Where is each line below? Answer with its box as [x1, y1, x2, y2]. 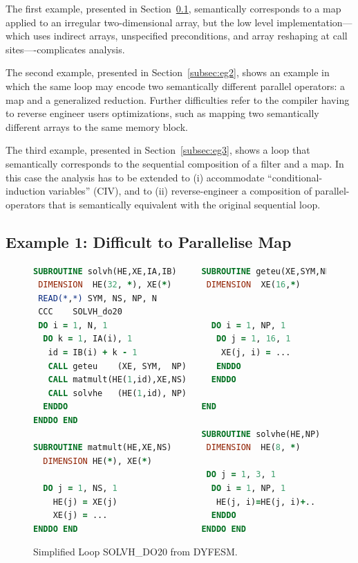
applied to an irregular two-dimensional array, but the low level [6, 15, 274, 29]
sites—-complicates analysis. [6, 42, 125, 56]
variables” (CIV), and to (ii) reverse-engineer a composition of [48, 184, 312, 198]
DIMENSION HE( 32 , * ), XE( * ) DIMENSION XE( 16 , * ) [38, 280, 301, 290]
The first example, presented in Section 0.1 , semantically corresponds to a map [6, 1, 341, 15]
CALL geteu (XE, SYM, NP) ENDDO [48, 361, 241, 371]
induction [6, 184, 46, 198]
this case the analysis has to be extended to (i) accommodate [6, 170, 265, 184]
